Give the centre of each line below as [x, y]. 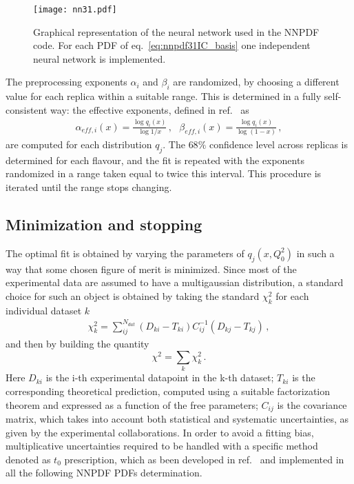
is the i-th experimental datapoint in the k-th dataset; [160, 377]
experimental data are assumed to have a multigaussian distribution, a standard [175, 282]
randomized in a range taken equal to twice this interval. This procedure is [164, 173]
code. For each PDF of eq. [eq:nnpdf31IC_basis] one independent [172, 45]
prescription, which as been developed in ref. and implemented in [204, 459]
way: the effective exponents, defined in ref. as [150, 109]
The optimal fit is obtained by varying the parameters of [125, 253]
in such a [315, 253]
